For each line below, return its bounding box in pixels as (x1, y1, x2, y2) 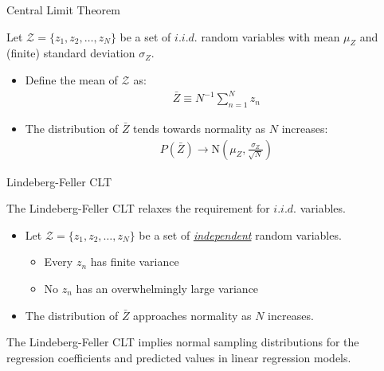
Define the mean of (25, 71, 118, 88)
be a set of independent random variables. (139, 226, 342, 243)
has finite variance (90, 253, 179, 270)
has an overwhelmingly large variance (76, 279, 259, 296)
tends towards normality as (133, 119, 266, 136)
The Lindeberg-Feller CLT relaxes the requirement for (6, 200, 270, 217)
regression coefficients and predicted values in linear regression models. (6, 349, 351, 365)
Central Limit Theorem (6, 2, 120, 18)
